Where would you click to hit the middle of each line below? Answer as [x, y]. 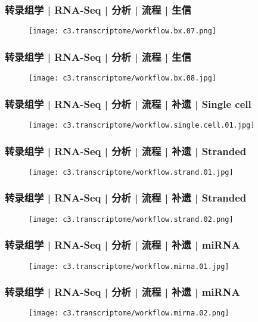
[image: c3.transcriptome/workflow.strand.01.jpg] [131, 172]
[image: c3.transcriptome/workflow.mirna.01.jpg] [129, 266]
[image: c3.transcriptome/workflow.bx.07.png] [122, 31]
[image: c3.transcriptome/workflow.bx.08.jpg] [122, 78]
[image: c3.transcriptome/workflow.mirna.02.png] [129, 313]
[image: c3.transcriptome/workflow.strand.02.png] [131, 219]
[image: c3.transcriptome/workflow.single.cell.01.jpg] [142, 125]
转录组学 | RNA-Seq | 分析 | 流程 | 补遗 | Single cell [128, 103]
